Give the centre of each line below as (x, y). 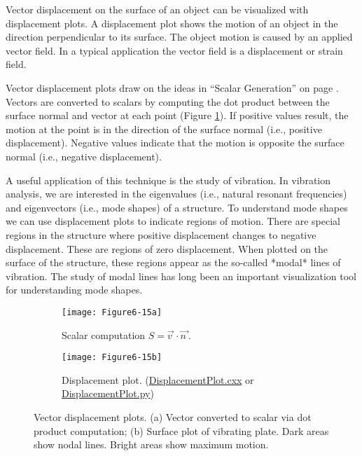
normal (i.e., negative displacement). (84, 156)
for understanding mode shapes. (74, 290)
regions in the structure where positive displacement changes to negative (161, 234)
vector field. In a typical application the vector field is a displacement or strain (174, 50)
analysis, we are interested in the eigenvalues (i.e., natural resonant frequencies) (176, 194)
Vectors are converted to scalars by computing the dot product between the (168, 101)
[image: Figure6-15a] (112, 312)
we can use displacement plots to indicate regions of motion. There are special (173, 221)
